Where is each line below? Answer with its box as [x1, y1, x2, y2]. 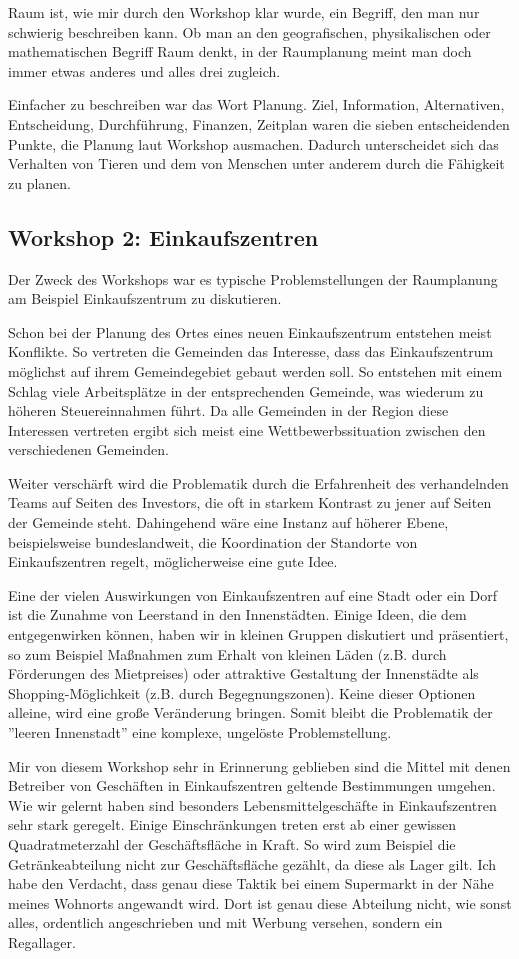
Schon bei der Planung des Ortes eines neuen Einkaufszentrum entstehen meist [8, 321, 492, 342]
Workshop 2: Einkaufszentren [8, 221, 319, 252]
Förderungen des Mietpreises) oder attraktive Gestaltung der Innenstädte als [8, 663, 479, 684]
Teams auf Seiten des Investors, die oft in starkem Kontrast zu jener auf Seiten [8, 492, 492, 513]
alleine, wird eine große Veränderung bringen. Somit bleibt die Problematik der [8, 702, 493, 723]
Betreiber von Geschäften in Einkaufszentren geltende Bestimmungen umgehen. [8, 775, 496, 796]
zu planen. [8, 172, 72, 193]
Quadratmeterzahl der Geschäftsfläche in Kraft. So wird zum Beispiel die [8, 833, 456, 854]
